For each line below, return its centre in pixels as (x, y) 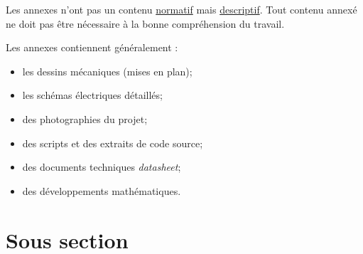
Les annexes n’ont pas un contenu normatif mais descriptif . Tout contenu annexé (181, 9)
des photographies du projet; (85, 118)
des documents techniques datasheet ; (102, 167)
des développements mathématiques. (102, 190)
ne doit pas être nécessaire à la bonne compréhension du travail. (145, 23)
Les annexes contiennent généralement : (92, 47)
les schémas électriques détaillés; (92, 95)
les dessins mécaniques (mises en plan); (107, 71)
